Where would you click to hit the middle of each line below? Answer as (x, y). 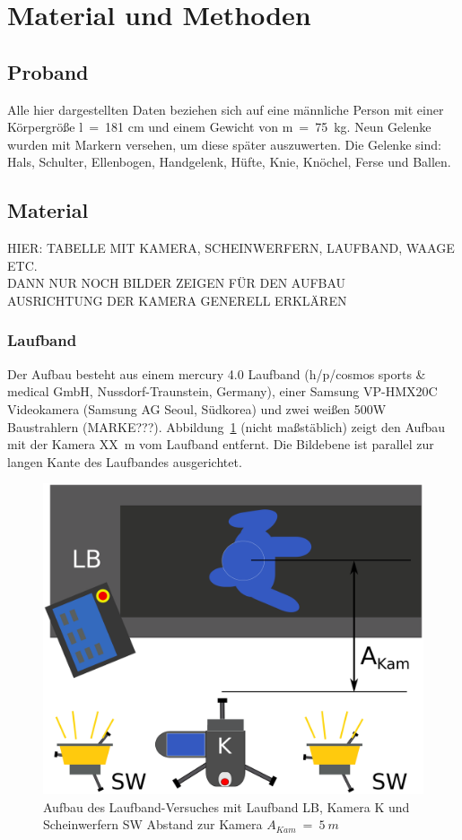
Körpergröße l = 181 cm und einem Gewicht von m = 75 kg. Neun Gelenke (219, 127)
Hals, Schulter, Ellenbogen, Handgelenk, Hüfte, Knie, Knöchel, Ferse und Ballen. (229, 162)
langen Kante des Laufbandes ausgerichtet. (125, 461)
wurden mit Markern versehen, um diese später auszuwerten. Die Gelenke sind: (224, 144)
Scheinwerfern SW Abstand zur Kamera (153, 824)
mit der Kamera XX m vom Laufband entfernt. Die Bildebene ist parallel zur (221, 444)
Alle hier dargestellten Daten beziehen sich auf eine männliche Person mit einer (226, 109)
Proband (48, 71)
